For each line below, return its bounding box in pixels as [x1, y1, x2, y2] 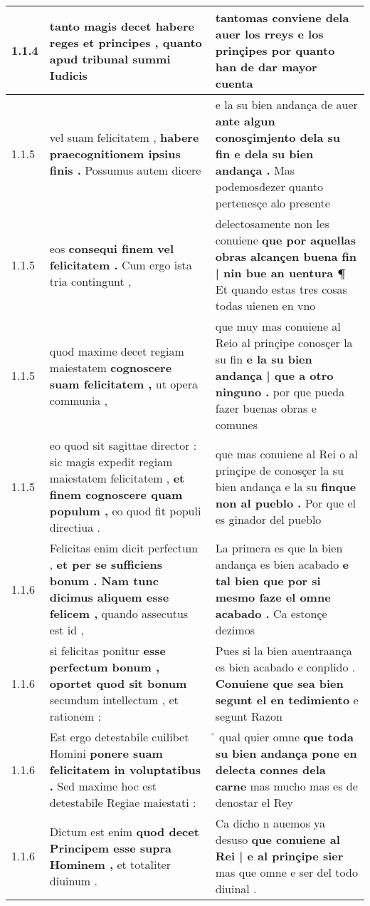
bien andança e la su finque [215, 478, 356, 495]
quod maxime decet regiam [49, 342, 184, 359]
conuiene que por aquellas [215, 232, 356, 248]
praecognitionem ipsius [49, 145, 181, 162]
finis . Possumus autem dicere [49, 162, 201, 178]
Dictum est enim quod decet [49, 823, 199, 840]
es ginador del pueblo [215, 510, 322, 527]
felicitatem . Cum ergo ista [49, 256, 192, 273]
